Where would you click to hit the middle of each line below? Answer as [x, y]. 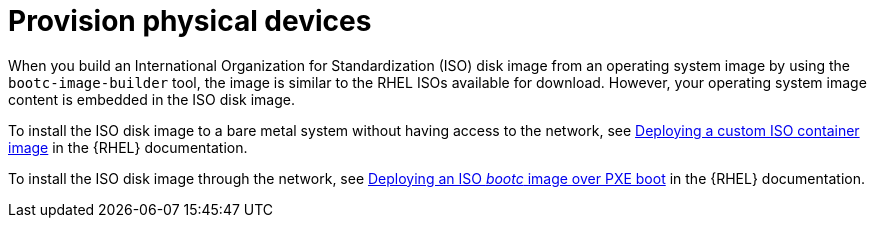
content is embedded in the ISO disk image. [151, 99]
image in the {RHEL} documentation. [128, 147]
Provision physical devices [190, 21]
